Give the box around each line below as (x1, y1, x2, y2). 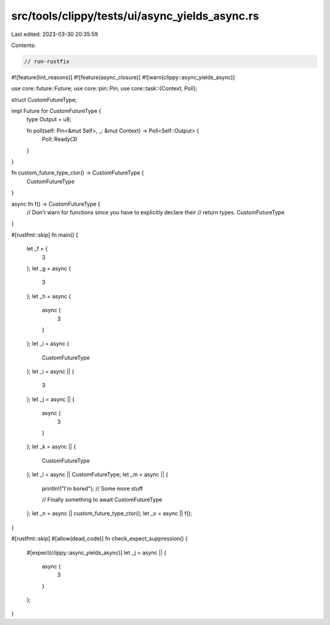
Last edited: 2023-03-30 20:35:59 (11, 31, 98, 38)
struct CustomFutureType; (11, 96, 78, 103)
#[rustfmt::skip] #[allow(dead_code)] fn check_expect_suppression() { (11, 535, 188, 543)
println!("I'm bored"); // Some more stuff (42, 485, 143, 492)
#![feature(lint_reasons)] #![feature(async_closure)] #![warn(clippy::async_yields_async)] (11, 73, 235, 81)
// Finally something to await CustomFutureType (42, 496, 163, 503)
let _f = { (26, 245, 48, 253)
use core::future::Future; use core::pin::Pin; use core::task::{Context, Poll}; (11, 85, 198, 92)
